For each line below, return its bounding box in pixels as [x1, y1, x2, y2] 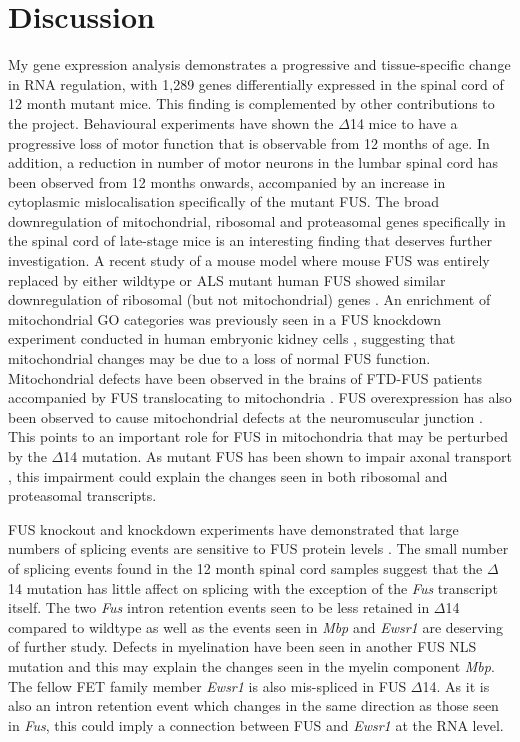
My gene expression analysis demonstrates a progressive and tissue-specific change [8, 54, 511, 75]
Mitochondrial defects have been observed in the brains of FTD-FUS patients [8, 367, 482, 388]
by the [8, 446, 47, 466]
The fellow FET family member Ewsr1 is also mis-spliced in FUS [8, 675, 407, 696]
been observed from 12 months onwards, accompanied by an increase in [8, 171, 446, 192]
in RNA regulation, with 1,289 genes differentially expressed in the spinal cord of [8, 73, 504, 94]
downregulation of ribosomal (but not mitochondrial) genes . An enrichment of [8, 289, 491, 310]
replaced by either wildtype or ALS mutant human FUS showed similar [8, 269, 446, 290]
